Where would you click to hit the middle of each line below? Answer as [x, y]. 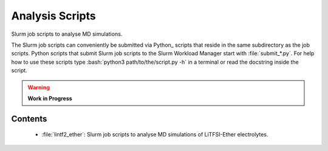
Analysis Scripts [54, 16]
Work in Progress [50, 98]
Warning [39, 87]
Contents [29, 119]
